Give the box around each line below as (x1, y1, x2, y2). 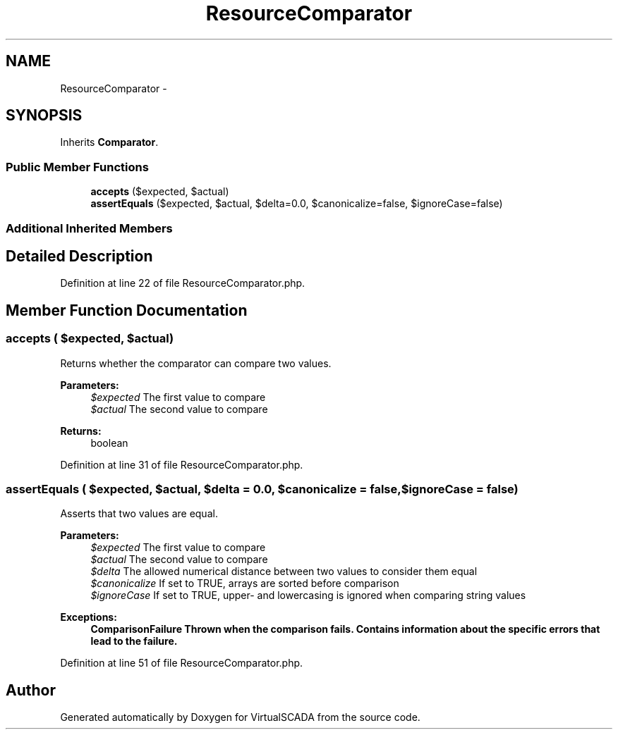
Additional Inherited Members (6, 221, 173, 235)
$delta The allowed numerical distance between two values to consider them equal (90, 565, 478, 578)
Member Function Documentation (6, 301, 248, 319)
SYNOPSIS (6, 106, 83, 125)
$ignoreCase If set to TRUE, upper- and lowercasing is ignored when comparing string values (90, 589, 526, 602)
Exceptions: (60, 611, 117, 624)
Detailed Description (6, 247, 153, 265)
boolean (90, 436, 128, 449)
